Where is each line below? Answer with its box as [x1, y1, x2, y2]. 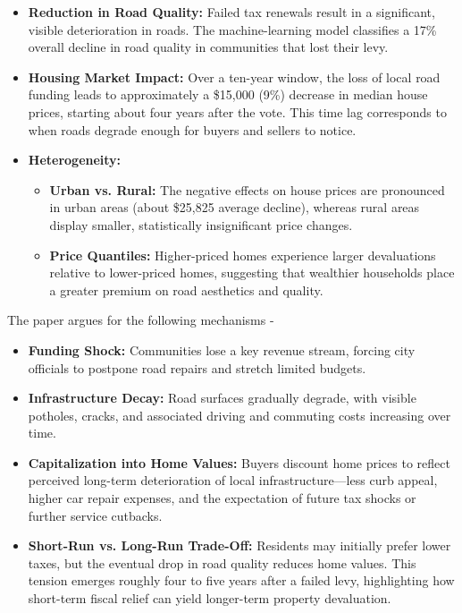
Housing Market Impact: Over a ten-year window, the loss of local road [28, 67, 441, 86]
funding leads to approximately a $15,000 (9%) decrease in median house [28, 85, 428, 104]
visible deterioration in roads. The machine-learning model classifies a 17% [28, 20, 437, 38]
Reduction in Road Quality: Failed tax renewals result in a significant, [28, 3, 435, 21]
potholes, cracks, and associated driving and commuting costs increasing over [28, 405, 451, 424]
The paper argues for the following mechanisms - [7, 311, 274, 329]
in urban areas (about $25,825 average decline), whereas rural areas [49, 198, 420, 217]
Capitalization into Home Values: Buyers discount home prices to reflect [28, 453, 450, 472]
